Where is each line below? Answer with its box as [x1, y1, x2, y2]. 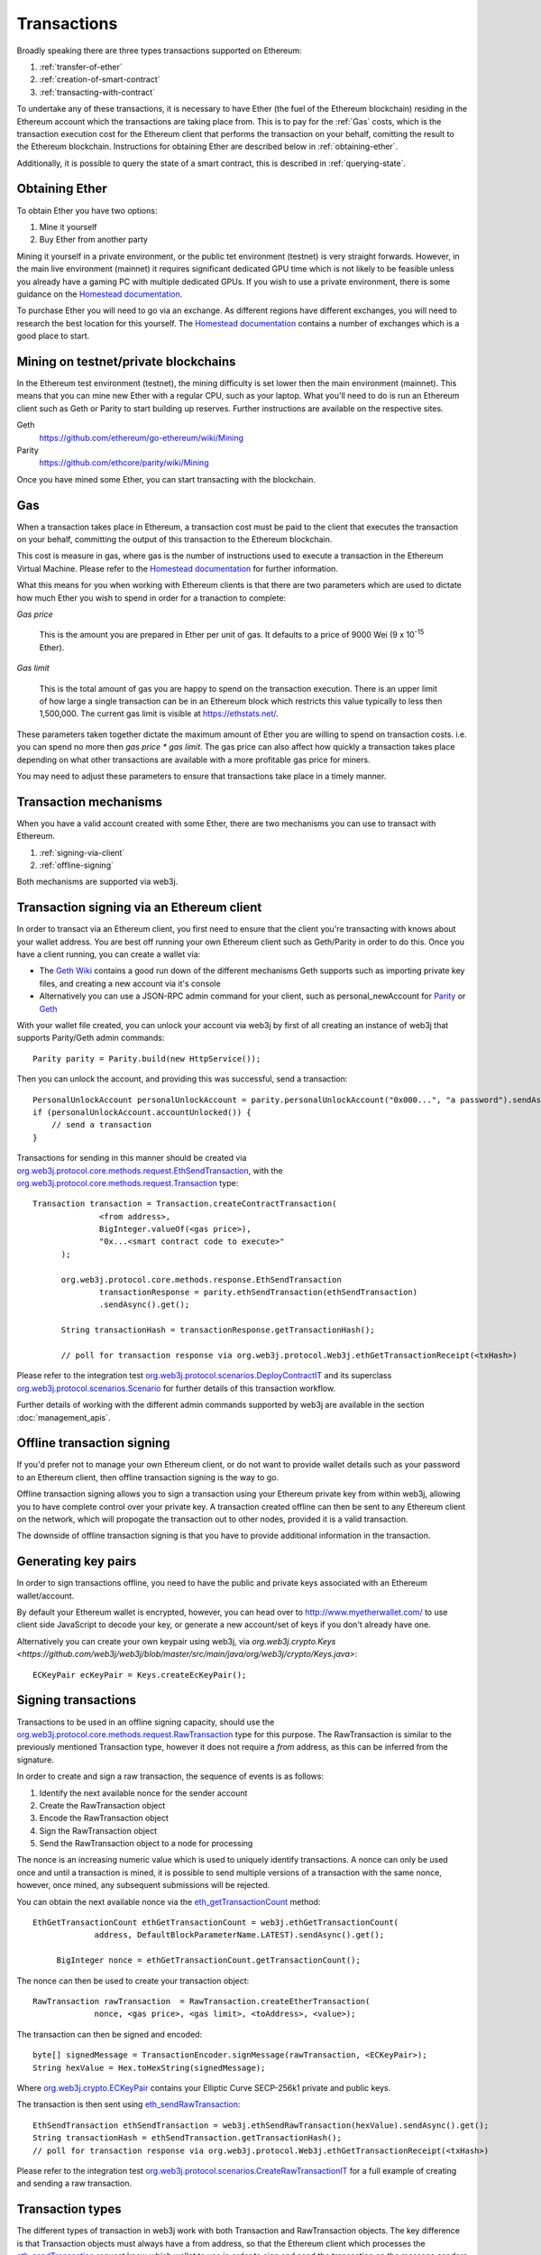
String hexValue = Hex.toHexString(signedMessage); [32, 2062, 266, 2073]
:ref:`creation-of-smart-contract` [39, 74, 161, 85]
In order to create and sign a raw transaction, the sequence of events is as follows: [16, 1771, 325, 1781]
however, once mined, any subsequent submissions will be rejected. [16, 1880, 270, 1891]
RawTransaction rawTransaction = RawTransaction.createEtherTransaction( [32, 1996, 371, 2006]
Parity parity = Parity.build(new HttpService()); [32, 1054, 261, 1063]
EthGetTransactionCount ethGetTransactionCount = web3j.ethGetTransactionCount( [32, 1918, 399, 1928]
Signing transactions [16, 1692, 137, 1708]
